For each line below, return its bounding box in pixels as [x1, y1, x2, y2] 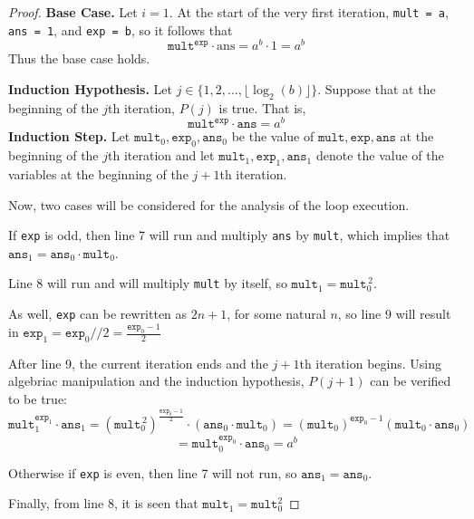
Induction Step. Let [8, 127, 131, 146]
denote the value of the [315, 146, 444, 165]
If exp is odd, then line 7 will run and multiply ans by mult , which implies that [8, 226, 450, 245]
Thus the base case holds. [8, 49, 150, 68]
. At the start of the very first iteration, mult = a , [169, 3, 449, 21]
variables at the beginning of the [8, 165, 189, 184]
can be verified [370, 371, 451, 390]
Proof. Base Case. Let [8, 3, 138, 21]
